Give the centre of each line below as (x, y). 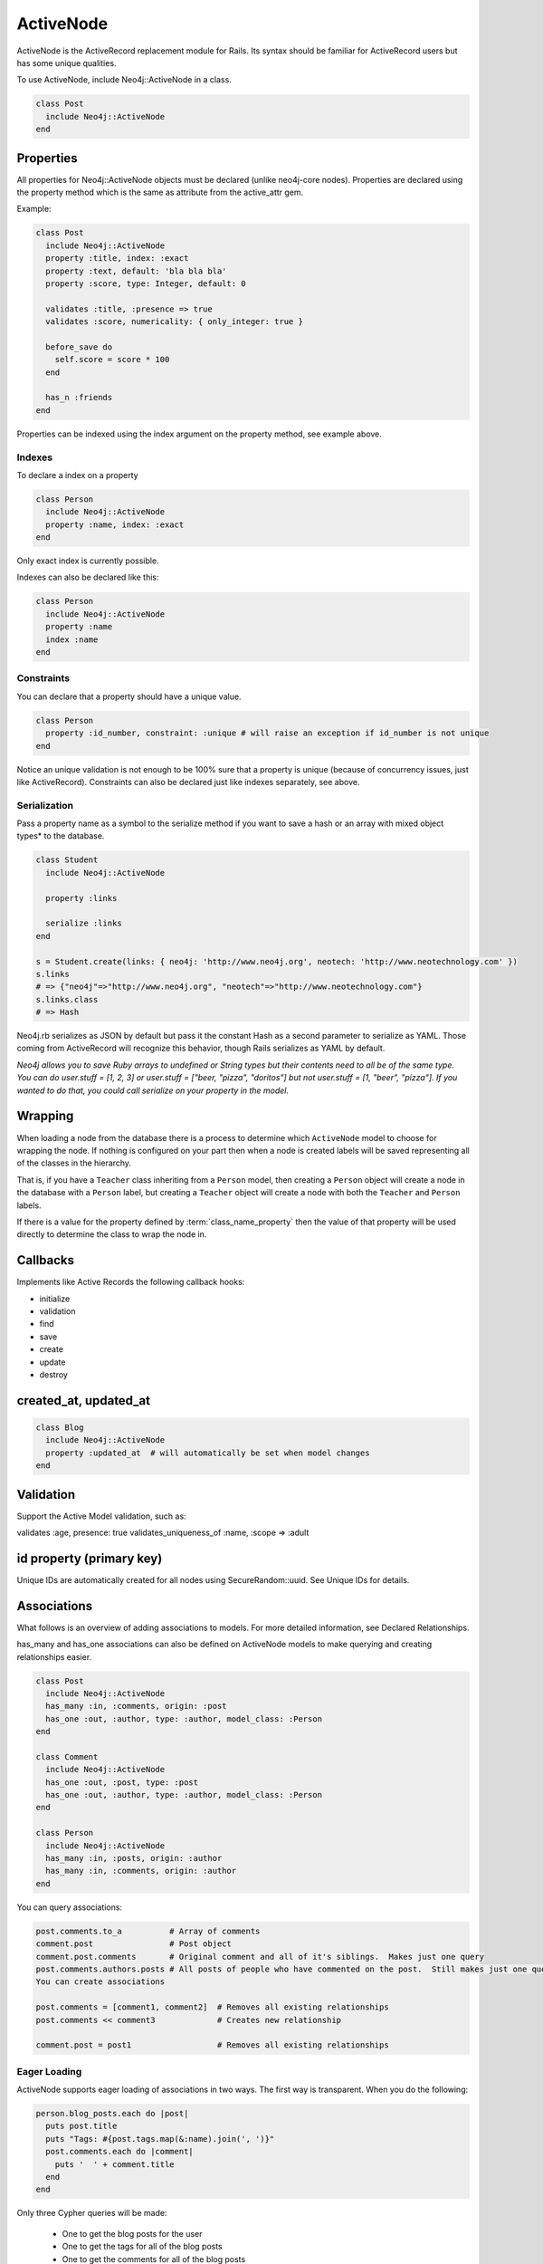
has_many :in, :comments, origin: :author (141, 1871)
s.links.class (67, 999)
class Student (67, 860)
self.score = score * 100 (112, 360)
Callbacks (46, 1260)
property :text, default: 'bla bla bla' (136, 271)
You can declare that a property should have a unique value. (129, 696)
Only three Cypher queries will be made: (92, 2213)
